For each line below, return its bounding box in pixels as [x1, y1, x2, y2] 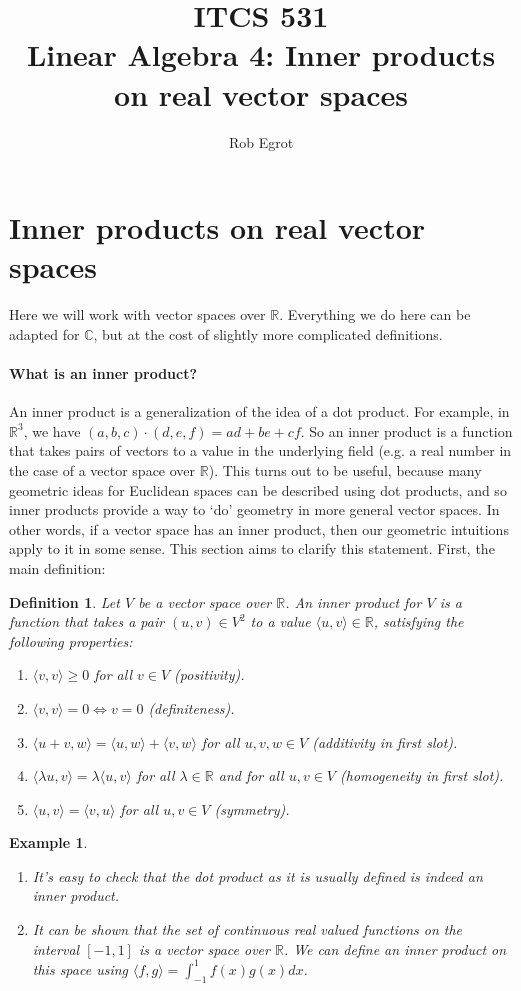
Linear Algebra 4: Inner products [26, 34, 496, 75]
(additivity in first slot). [312, 731, 458, 752]
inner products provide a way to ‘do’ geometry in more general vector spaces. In [9, 499, 500, 520]
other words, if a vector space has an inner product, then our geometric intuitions [9, 518, 509, 539]
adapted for [9, 323, 80, 344]
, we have [23, 420, 81, 441]
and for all [218, 765, 284, 786]
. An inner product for [285, 591, 422, 612]
